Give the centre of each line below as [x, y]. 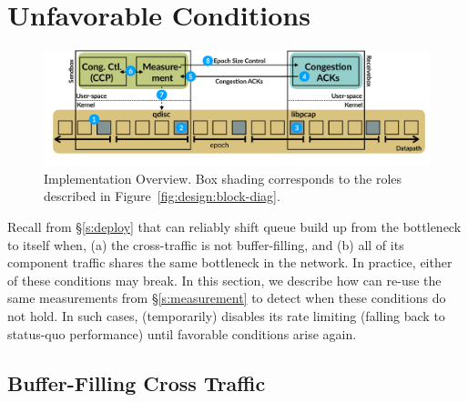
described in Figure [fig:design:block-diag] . [162, 196]
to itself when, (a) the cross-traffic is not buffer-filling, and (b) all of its [206, 244]
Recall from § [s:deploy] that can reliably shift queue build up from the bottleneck [234, 227]
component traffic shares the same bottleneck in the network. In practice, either [230, 262]
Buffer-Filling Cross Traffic [137, 382]
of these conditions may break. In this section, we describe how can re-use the [224, 280]
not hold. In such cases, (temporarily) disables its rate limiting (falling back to [226, 315]
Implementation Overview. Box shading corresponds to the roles [223, 178]
